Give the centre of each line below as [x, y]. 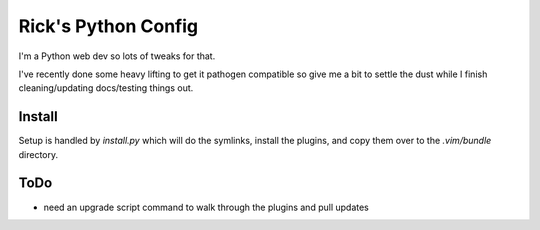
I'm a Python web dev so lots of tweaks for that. [117, 56]
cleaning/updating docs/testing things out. [106, 88]
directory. [38, 154]
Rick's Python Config [108, 26]
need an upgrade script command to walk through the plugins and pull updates [206, 207]
